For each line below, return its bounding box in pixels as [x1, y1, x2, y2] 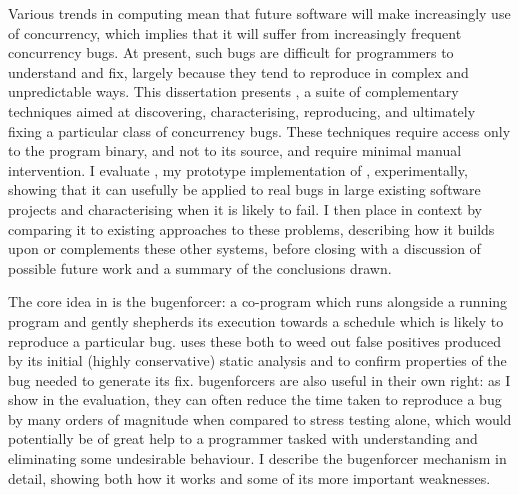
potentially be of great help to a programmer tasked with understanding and [8, 428, 478, 449]
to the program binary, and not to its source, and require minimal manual [8, 140, 462, 161]
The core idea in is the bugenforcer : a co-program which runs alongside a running [8, 291, 508, 312]
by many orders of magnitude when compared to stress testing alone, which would [8, 408, 512, 429]
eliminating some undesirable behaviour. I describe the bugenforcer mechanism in [8, 448, 507, 469]
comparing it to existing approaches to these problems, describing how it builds [8, 218, 495, 239]
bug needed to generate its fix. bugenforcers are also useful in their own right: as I [8, 369, 511, 390]
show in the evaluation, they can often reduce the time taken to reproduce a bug [8, 389, 502, 410]
